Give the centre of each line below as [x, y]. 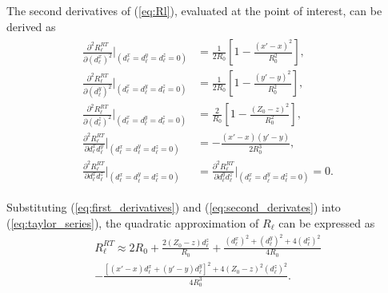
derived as [31, 26]
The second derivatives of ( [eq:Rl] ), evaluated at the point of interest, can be [194, 10]
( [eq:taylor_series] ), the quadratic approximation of [133, 223]
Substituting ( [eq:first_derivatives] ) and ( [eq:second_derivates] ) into [174, 207]
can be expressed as [327, 223]
